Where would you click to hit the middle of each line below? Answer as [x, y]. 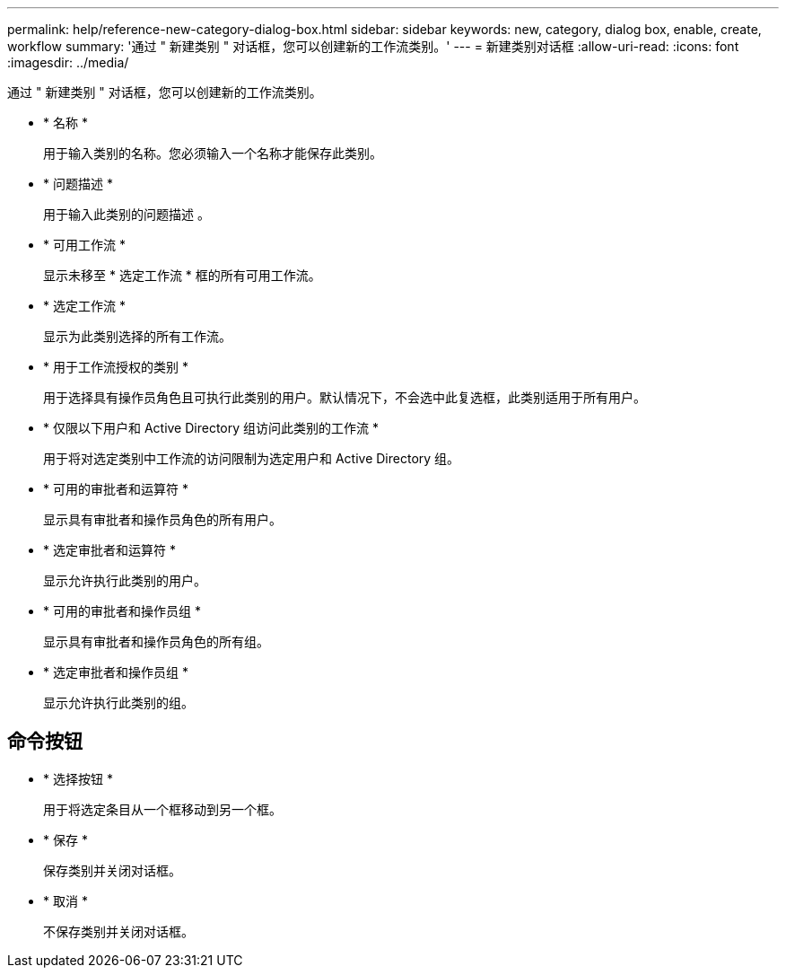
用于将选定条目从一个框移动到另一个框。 [162, 809]
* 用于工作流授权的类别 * [116, 367]
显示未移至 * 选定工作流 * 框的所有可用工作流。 [182, 275]
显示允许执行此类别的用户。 [125, 580]
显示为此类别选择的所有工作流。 [137, 336]
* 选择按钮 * [78, 778]
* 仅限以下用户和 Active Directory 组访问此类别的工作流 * [211, 428]
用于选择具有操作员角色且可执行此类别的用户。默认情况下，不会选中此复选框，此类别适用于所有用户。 [345, 397]
